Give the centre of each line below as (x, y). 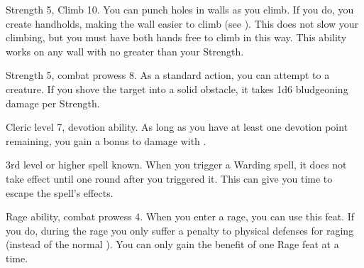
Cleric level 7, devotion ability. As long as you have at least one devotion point (177, 127)
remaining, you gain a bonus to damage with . (106, 140)
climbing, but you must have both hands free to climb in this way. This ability (176, 37)
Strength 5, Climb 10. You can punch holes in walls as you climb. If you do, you (180, 9)
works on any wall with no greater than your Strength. (125, 51)
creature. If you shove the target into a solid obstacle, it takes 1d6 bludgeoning (177, 89)
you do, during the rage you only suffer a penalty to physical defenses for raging (180, 230)
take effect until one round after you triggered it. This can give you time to (169, 178)
